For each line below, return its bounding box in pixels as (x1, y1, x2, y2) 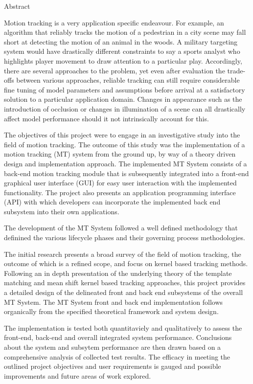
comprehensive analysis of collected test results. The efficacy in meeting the (4, 351, 230, 361)
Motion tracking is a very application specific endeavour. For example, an (4, 17, 224, 27)
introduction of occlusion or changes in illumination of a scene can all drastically (4, 103, 246, 113)
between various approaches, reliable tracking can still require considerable (16, 75, 240, 85)
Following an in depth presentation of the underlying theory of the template (4, 268, 232, 278)
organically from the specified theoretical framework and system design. (4, 306, 219, 316)
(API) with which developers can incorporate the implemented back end (4, 197, 221, 207)
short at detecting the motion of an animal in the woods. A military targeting (4, 36, 238, 46)
